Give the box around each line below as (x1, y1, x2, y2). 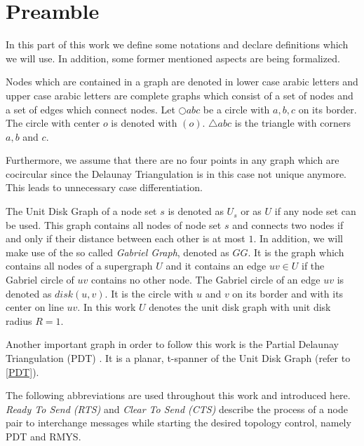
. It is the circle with (105, 286, 194, 300)
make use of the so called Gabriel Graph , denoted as (6, 244, 229, 259)
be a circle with (203, 102, 270, 116)
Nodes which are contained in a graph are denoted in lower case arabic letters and (6, 74, 358, 89)
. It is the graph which (248, 244, 344, 259)
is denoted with (111, 116, 177, 130)
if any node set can (274, 204, 356, 218)
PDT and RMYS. (6, 428, 81, 443)
